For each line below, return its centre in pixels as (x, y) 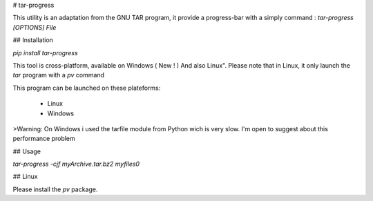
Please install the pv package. (55, 189)
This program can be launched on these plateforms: (87, 88)
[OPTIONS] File (35, 27)
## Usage (27, 151)
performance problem (44, 139)
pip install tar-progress (46, 52)
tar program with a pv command (59, 75)
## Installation (33, 40)
